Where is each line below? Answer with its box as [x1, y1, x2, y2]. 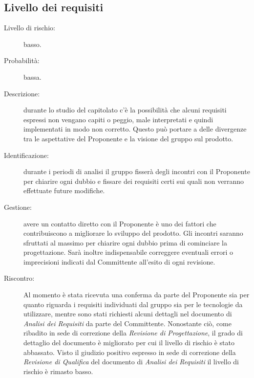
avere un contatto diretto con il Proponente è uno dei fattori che [23, 218, 216, 228]
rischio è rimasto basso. [23, 366, 93, 376]
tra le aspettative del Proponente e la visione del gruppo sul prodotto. [23, 133, 233, 143]
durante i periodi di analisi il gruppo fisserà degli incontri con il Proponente [23, 166, 250, 177]
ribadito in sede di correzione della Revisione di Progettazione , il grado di [23, 328, 243, 338]
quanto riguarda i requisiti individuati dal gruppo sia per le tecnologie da [23, 299, 243, 309]
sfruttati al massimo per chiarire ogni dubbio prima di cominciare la [23, 237, 227, 247]
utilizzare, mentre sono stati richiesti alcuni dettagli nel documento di [23, 309, 232, 319]
